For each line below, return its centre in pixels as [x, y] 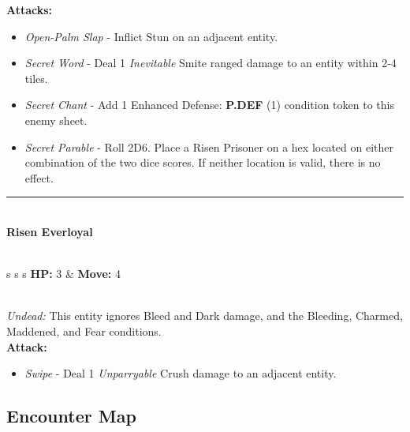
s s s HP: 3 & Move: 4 [63, 274]
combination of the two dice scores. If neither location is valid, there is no [203, 162]
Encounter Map [71, 416]
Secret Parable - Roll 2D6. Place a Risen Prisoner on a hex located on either [209, 147]
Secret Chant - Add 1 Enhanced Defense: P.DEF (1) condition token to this [209, 105]
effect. [39, 177]
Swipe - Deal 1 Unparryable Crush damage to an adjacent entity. [181, 373]
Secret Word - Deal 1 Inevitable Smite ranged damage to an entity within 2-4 [211, 63]
